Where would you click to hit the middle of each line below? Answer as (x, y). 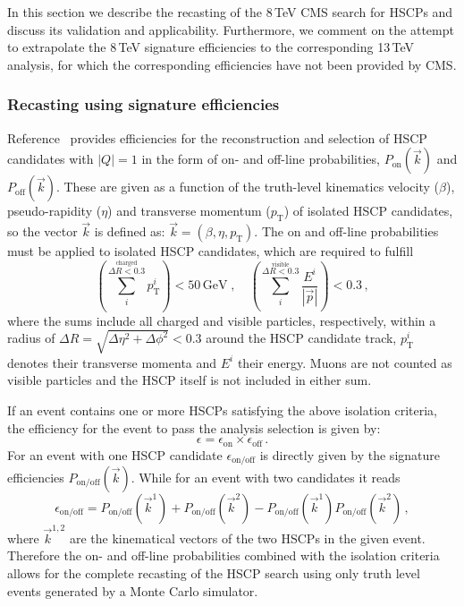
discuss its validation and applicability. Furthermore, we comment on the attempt (231, 29)
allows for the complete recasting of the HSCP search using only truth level (214, 572)
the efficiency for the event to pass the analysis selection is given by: (194, 427)
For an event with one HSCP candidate (115, 454)
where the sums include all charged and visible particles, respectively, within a (222, 320)
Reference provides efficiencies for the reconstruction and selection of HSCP (217, 137)
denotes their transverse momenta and (112, 362)
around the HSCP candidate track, (301, 338)
